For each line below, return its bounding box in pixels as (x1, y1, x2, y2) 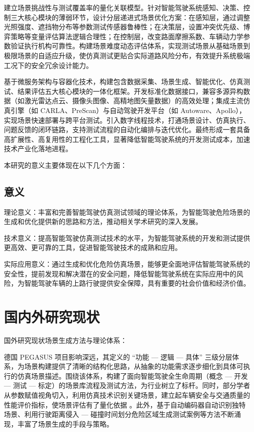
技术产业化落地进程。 (4, 143, 72, 154)
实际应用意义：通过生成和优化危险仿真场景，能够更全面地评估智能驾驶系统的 (4, 259, 250, 269)
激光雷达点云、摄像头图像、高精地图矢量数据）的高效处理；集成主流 (24, 95, 243, 106)
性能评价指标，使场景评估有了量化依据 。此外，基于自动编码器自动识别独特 (4, 399, 246, 409)
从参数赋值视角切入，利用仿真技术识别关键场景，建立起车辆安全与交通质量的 (4, 389, 250, 400)
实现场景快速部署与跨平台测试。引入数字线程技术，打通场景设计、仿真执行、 (4, 114, 250, 125)
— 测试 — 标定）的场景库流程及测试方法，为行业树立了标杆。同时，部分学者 (4, 380, 250, 390)
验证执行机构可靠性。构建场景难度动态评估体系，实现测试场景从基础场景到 (10, 41, 250, 51)
